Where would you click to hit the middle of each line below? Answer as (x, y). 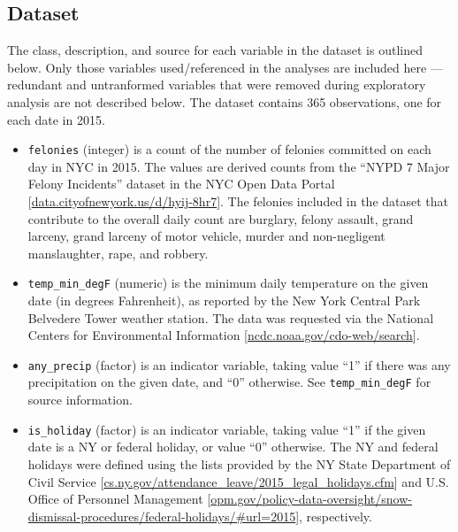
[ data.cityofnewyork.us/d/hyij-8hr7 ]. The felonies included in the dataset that (238, 201)
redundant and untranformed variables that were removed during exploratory (217, 85)
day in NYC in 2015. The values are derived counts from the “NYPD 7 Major (239, 166)
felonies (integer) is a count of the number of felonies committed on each (229, 149)
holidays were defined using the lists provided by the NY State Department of (239, 463)
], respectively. (334, 516)
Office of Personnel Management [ (119, 499)
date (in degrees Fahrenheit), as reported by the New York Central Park (224, 301)
